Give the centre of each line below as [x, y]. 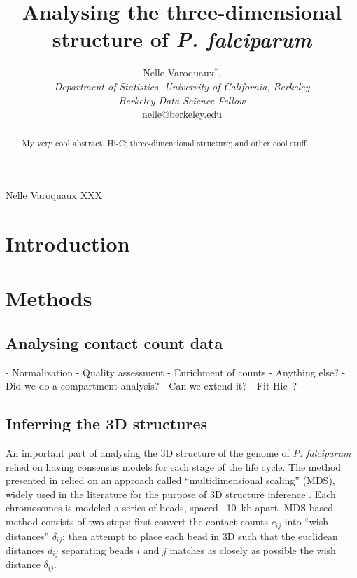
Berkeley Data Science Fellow [182, 100]
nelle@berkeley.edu [182, 114]
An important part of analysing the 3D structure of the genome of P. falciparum [178, 453]
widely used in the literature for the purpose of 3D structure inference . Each [171, 494]
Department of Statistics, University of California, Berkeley [182, 86]
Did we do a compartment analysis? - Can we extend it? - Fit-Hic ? [152, 386]
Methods [49, 298]
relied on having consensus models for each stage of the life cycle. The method [174, 466]
